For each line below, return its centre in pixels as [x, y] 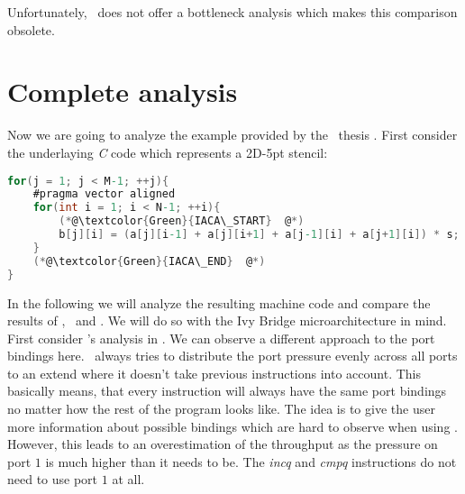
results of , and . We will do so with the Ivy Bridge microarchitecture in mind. [227, 320]
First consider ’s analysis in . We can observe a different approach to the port [221, 338]
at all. [128, 479]
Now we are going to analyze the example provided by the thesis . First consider [232, 135]
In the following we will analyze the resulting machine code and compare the [219, 302]
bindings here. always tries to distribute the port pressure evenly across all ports [232, 356]
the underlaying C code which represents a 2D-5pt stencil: [168, 152]
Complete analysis [123, 91]
